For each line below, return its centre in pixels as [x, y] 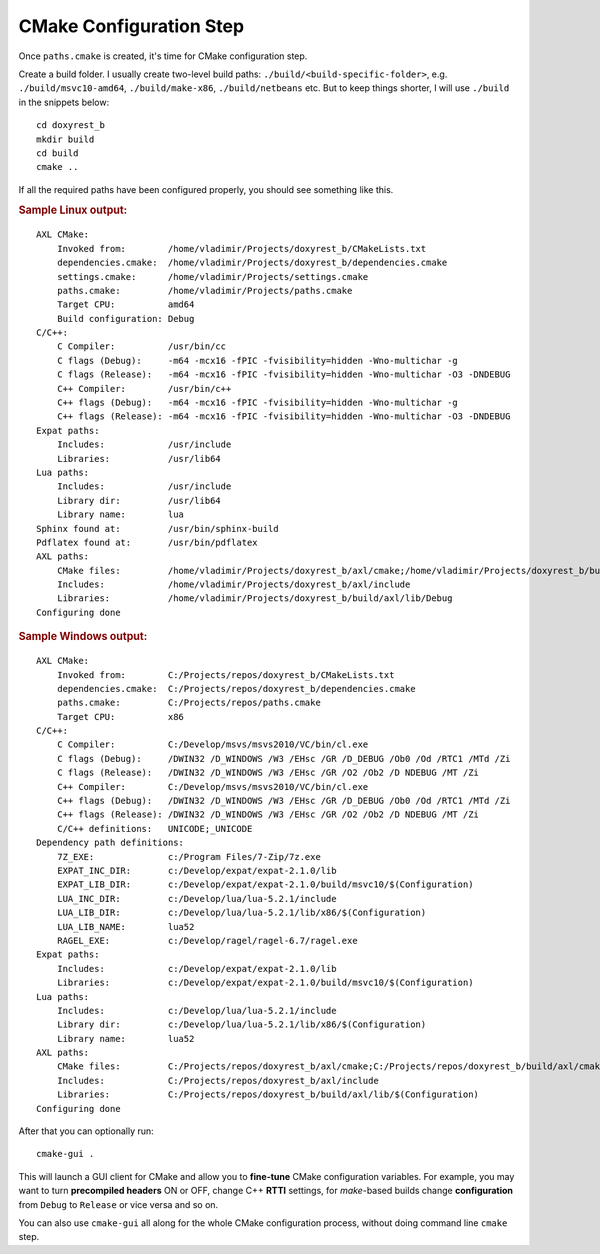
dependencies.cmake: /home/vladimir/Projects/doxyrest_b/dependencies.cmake [252, 263]
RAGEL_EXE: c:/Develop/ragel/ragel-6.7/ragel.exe [207, 940]
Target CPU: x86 [120, 716]
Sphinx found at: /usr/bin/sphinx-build [157, 528]
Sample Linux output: [73, 210]
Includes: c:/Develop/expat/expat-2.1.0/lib [196, 968]
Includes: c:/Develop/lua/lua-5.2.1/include [196, 1010]
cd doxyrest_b [70, 125]
